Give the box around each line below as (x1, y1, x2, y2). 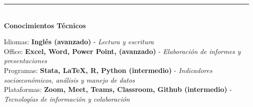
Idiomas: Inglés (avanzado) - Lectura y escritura (4, 36, 154, 47)
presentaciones (4, 55, 47, 66)
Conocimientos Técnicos (4, 20, 86, 30)
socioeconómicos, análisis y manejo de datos (4, 74, 135, 85)
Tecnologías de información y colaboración (4, 93, 130, 104)
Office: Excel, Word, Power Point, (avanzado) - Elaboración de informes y (4, 46, 241, 56)
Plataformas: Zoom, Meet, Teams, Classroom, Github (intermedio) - (4, 84, 232, 94)
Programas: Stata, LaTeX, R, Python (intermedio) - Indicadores (4, 65, 213, 75)
